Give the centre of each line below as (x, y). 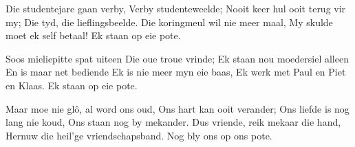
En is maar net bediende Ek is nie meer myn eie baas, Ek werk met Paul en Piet (176, 72)
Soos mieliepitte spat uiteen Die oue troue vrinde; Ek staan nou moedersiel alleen (177, 58)
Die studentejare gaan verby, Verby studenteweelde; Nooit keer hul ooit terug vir (176, 8)
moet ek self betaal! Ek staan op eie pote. (93, 35)
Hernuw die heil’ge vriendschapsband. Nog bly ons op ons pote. (139, 135)
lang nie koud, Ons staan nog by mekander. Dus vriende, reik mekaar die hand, (173, 122)
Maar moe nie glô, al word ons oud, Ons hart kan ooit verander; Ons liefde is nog (177, 108)
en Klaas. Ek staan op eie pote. (72, 85)
